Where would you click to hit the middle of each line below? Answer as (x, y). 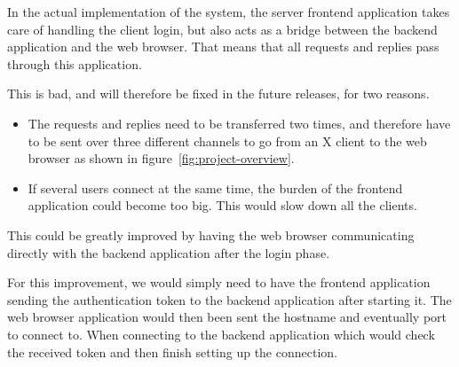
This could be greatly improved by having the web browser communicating (211, 234)
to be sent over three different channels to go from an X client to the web (227, 141)
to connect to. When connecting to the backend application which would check (221, 334)
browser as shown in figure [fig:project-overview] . (161, 158)
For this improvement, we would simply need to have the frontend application (219, 282)
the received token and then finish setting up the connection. (172, 351)
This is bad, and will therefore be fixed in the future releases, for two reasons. (218, 94)
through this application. (75, 63)
